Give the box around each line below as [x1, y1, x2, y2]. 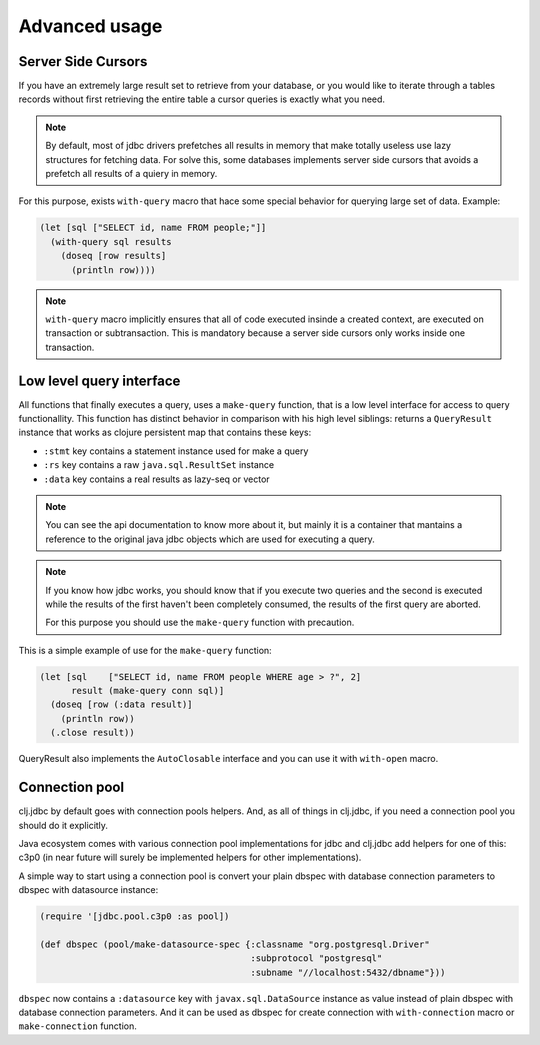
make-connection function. [18, 1020, 137, 1032]
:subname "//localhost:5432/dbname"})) [250, 966, 446, 978]
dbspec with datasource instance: [18, 884, 159, 896]
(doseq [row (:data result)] [50, 699, 194, 710]
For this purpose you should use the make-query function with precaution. [45, 616, 355, 629]
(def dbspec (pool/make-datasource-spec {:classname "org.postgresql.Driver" [39, 938, 430, 950]
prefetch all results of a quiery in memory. [45, 168, 218, 180]
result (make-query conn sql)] [71, 685, 225, 697]
